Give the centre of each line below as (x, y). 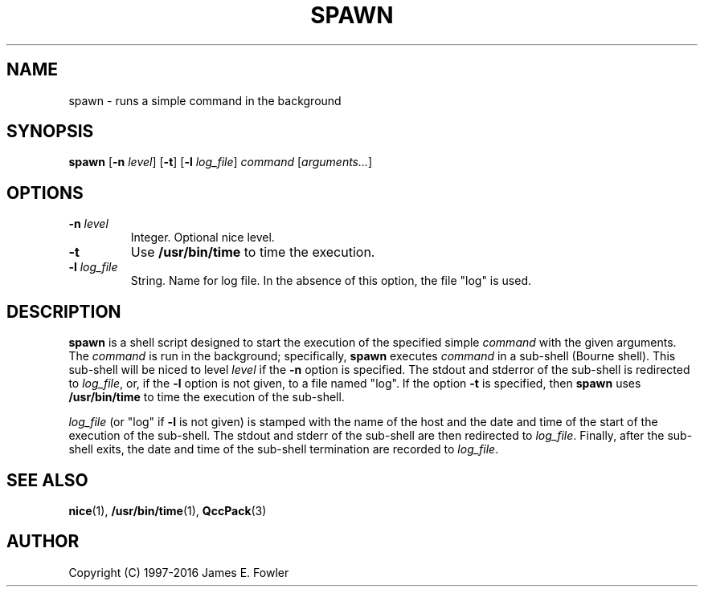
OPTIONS (45, 193)
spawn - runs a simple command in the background (205, 100)
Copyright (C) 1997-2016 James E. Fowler (179, 572)
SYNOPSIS (50, 132)
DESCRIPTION (64, 311)
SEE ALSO (47, 480)
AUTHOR (43, 542)
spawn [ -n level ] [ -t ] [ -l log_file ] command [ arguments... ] (221, 162)
